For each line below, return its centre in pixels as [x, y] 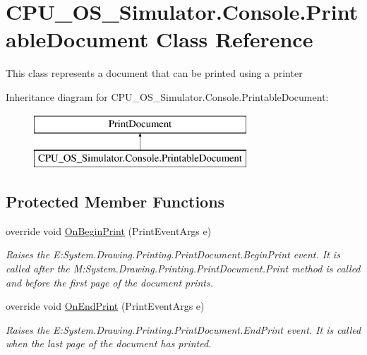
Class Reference [234, 39]
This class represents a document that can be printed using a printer [154, 73]
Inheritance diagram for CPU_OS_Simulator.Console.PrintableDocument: [167, 96]
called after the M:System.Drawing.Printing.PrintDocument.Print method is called [183, 269]
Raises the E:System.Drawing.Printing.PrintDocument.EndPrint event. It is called [183, 329]
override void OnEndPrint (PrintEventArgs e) [105, 306]
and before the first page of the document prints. [109, 282]
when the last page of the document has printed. [109, 343]
